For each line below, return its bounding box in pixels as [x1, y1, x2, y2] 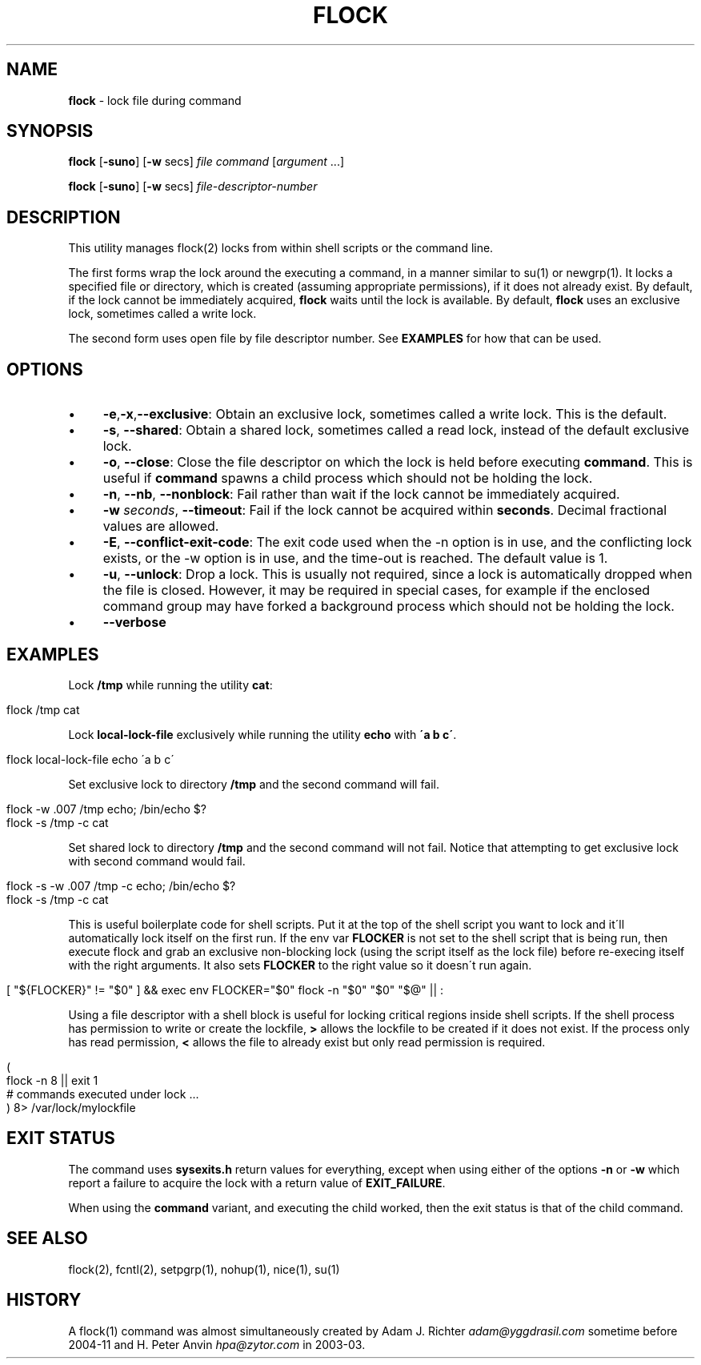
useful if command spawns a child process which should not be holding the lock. [102, 470, 593, 487]
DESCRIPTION [6, 207, 121, 227]
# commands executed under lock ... [6, 1086, 199, 1101]
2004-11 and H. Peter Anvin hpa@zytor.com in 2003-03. [68, 1337, 366, 1351]
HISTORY [6, 1290, 82, 1311]
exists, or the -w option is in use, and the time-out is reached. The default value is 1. [102, 550, 608, 567]
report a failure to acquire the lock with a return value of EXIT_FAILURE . [68, 1175, 446, 1190]
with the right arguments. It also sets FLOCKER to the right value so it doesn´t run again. [68, 958, 532, 972]
